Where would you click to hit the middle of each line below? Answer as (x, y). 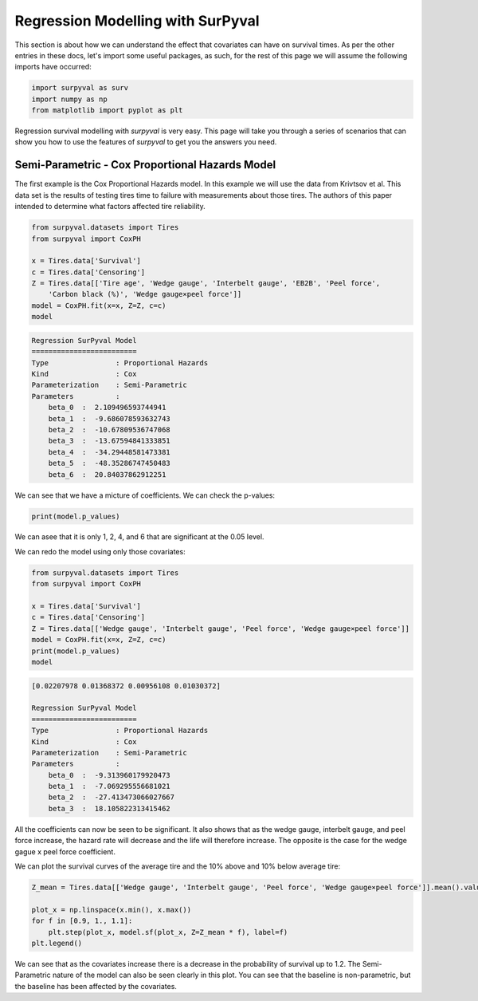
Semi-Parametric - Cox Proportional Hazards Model (145, 165)
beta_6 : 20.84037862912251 (107, 474)
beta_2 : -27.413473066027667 (112, 797)
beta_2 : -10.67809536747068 (109, 430)
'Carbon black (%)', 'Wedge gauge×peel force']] (145, 294)
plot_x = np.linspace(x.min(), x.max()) (111, 910)
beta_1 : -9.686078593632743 (109, 418)
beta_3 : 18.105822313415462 (109, 808)
